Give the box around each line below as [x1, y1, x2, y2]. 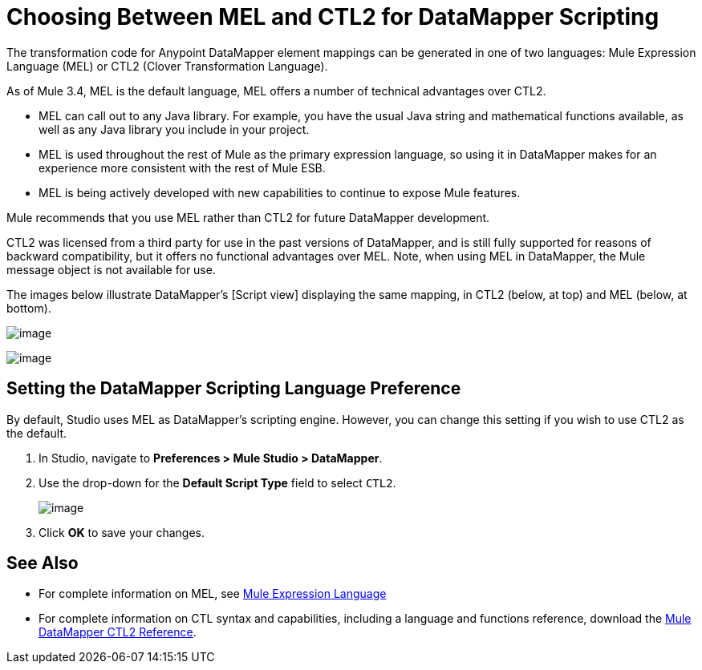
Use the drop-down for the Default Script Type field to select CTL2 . [39, 475, 396, 490]
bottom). [6, 301, 51, 315]
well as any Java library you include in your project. [39, 122, 310, 136]
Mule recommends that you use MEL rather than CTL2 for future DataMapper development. [6, 210, 490, 224]
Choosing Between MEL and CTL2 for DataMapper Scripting [6, 3, 659, 30]
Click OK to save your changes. [39, 525, 205, 539]
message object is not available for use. [6, 262, 216, 276]
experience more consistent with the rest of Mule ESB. [39, 160, 326, 175]
